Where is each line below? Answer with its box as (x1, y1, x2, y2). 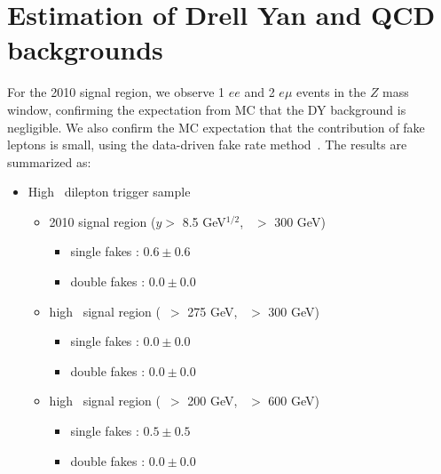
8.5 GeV (182, 212, 226, 230)
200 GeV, (187, 391, 238, 410)
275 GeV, (187, 301, 238, 320)
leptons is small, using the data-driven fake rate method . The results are (7, 135, 407, 154)
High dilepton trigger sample (28, 182, 191, 201)
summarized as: (7, 152, 91, 171)
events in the (295, 83, 366, 101)
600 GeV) (268, 391, 320, 410)
